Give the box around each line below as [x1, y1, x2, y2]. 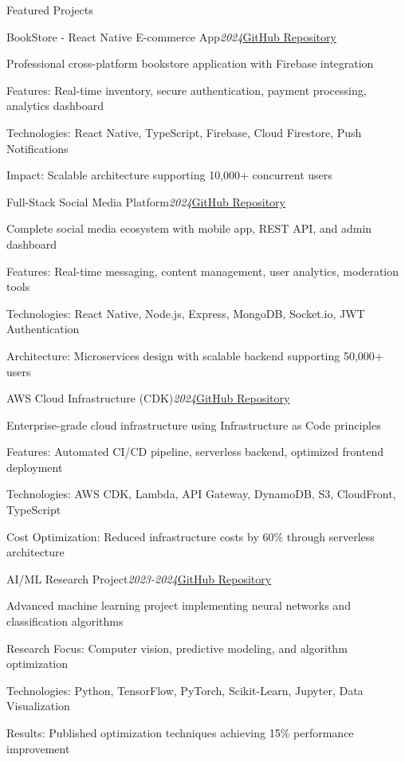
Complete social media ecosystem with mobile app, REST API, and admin [6, 220, 372, 237]
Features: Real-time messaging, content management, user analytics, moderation [6, 262, 399, 279]
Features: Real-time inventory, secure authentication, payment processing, [6, 81, 367, 98]
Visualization [6, 697, 70, 714]
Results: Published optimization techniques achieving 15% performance [6, 725, 354, 740]
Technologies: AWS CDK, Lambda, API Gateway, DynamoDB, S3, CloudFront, [6, 485, 396, 502]
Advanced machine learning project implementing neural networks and [6, 597, 351, 614]
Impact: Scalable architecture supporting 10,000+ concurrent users [6, 167, 332, 183]
